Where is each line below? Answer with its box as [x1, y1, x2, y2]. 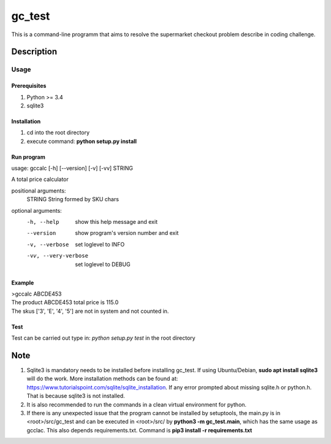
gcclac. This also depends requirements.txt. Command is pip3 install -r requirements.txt [26, 426, 253, 434]
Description [11, 47, 58, 57]
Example [11, 279, 34, 286]
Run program [11, 153, 45, 161]
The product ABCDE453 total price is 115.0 [11, 299, 119, 306]
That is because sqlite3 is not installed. [26, 392, 125, 400]
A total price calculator [11, 175, 69, 183]
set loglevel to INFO [75, 240, 125, 248]
